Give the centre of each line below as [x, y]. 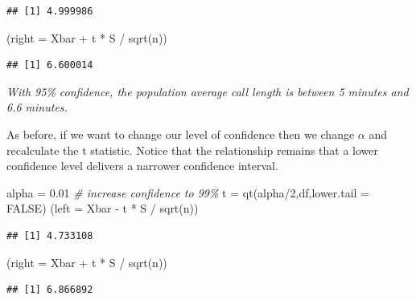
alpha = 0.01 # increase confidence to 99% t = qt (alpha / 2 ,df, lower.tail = [188, 192]
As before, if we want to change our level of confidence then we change [181, 134]
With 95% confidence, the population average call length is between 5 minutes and [208, 91]
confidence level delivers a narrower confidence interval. [142, 166]
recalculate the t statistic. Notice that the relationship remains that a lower [193, 150]
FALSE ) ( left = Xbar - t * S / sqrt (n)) [103, 208]
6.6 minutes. [37, 107]
